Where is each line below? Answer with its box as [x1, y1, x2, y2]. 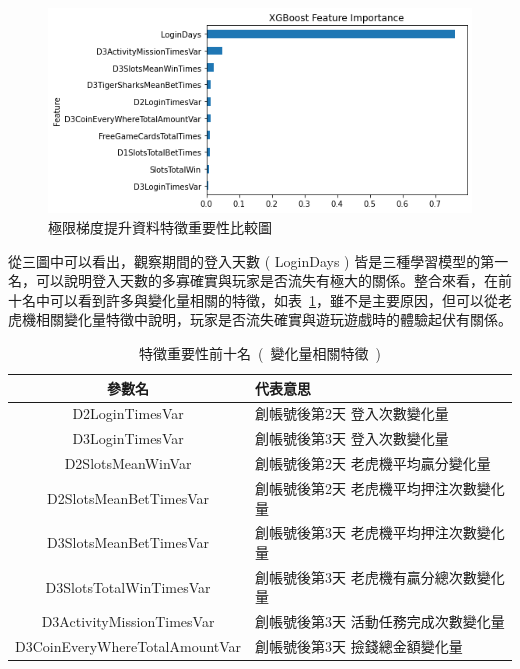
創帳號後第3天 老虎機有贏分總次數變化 [255, 566, 505, 587]
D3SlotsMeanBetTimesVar [47, 532, 210, 553]
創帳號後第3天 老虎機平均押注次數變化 [255, 522, 505, 543]
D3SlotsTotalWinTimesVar [45, 576, 211, 597]
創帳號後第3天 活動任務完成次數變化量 [255, 611, 505, 632]
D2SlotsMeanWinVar [64, 453, 192, 474]
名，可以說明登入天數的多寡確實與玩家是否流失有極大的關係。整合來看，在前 [8, 270, 512, 291]
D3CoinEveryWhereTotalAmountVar [15, 636, 242, 657]
